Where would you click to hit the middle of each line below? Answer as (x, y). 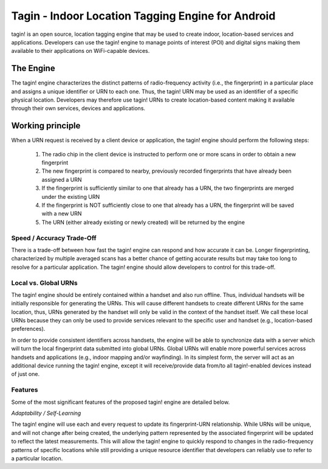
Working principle (46, 126)
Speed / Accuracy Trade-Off (54, 238)
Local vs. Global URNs (45, 283)
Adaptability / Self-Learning (46, 413)
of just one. (25, 374)
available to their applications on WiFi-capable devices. (80, 51)
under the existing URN (71, 196)
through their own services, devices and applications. (78, 108)
